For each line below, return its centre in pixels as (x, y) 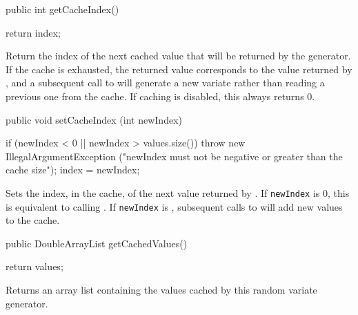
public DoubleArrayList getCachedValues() (97, 243)
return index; (33, 32)
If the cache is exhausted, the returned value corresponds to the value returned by (179, 69)
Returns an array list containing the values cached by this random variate (161, 290)
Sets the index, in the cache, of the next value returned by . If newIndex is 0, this (178, 192)
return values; (34, 266)
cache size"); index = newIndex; (73, 170)
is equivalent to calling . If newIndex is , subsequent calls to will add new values (174, 206)
